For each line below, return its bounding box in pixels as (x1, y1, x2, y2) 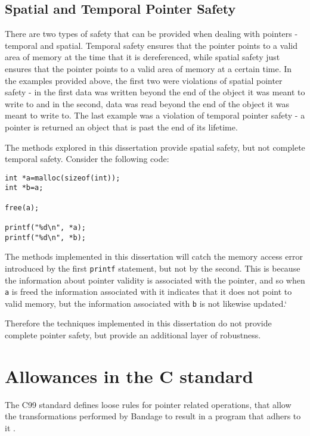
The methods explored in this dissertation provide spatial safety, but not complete (5, 141, 305, 153)
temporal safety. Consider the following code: (5, 152, 169, 165)
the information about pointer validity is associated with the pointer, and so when (5, 273, 305, 286)
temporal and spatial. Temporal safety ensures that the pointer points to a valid (5, 39, 297, 51)
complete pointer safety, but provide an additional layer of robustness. (5, 329, 261, 341)
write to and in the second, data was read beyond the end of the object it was (5, 97, 290, 110)
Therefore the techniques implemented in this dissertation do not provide (5, 317, 272, 329)
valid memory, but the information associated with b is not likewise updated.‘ (5, 297, 287, 309)
